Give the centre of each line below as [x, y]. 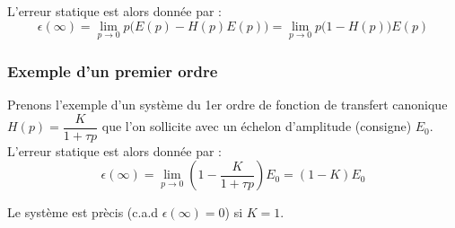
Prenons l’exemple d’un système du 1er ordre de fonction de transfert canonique [227, 105]
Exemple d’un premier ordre [113, 70]
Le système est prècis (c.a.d [83, 212]
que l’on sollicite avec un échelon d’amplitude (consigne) [257, 126]
